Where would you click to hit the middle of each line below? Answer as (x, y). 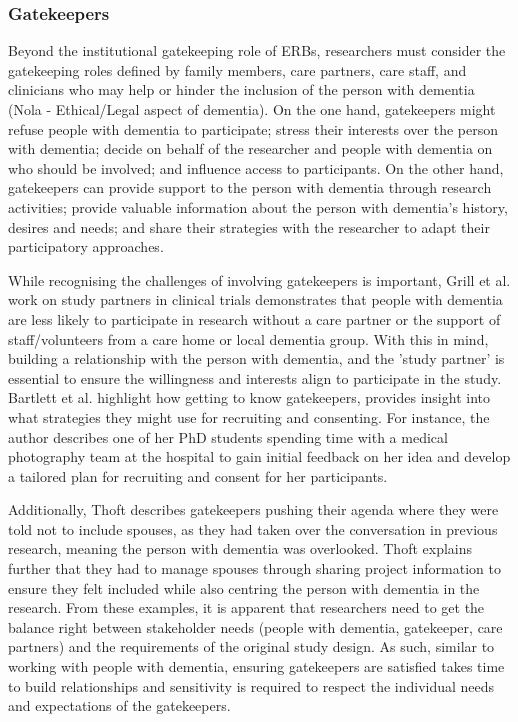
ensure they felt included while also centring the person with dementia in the (244, 587)
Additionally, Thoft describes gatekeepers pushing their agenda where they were (253, 509)
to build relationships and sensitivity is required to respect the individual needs (251, 685)
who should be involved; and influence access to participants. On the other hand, (256, 167)
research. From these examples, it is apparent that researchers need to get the (246, 607)
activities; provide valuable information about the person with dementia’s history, (258, 206)
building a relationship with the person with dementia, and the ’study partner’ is (256, 358)
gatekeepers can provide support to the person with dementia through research (250, 187)
